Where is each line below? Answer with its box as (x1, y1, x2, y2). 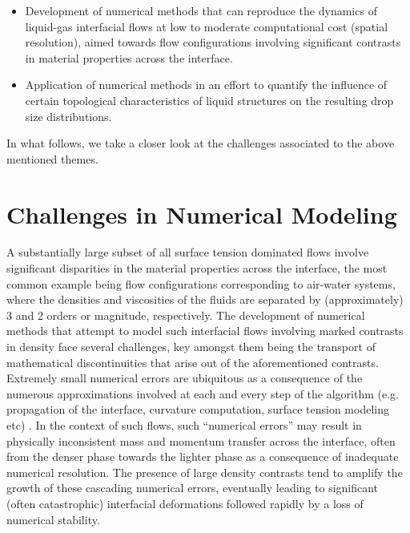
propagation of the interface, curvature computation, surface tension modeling (6, 401, 389, 418)
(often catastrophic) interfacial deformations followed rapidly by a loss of (6, 495, 364, 511)
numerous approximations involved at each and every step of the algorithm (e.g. (6, 385, 399, 402)
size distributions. (25, 107, 112, 124)
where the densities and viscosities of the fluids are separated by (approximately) (6, 291, 404, 308)
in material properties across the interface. (25, 49, 233, 66)
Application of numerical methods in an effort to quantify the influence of (25, 76, 388, 93)
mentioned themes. (6, 150, 98, 167)
